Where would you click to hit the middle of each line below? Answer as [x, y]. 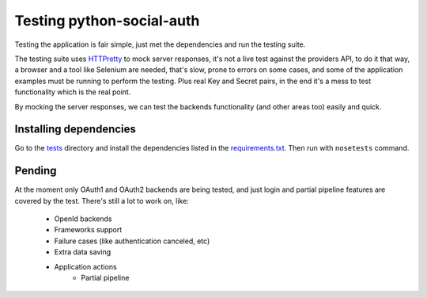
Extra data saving [83, 252]
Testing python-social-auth [107, 21]
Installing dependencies [75, 130]
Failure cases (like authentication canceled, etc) [132, 241]
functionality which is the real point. [73, 92]
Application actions [86, 266]
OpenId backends [83, 219]
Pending [36, 171]
